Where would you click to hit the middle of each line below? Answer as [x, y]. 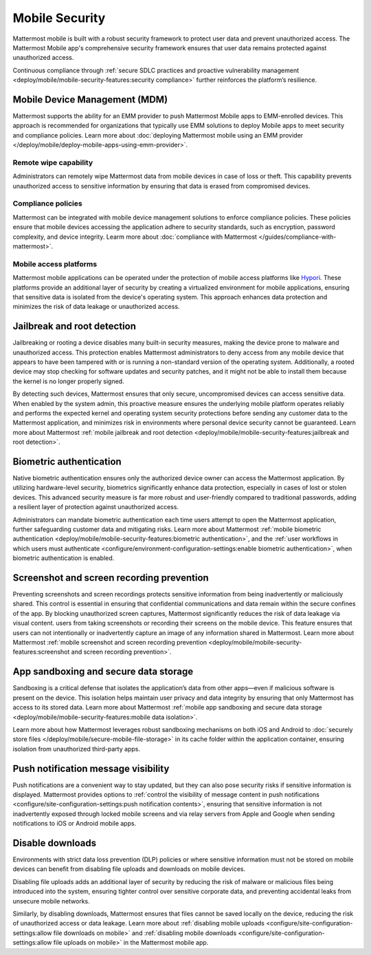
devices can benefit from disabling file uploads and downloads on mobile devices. [129, 869]
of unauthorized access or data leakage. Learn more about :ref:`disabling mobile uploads [138, 923]
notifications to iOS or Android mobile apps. [75, 824]
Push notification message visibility [91, 768]
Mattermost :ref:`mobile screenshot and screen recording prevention [110, 643]
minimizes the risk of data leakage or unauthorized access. [96, 307]
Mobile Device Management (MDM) [90, 99]
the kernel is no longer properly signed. [68, 381]
